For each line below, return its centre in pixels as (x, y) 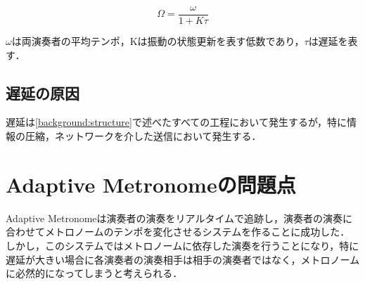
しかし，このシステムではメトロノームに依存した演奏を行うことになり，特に (182, 245)
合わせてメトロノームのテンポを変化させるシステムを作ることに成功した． (178, 232)
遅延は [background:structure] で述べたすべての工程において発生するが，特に (177, 122)
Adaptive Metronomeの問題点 (151, 184)
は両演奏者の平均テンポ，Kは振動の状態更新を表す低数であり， (158, 41)
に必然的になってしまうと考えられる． (94, 273)
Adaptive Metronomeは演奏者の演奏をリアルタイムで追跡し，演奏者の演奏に (179, 218)
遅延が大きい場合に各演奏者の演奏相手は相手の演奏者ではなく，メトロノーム (183, 259)
